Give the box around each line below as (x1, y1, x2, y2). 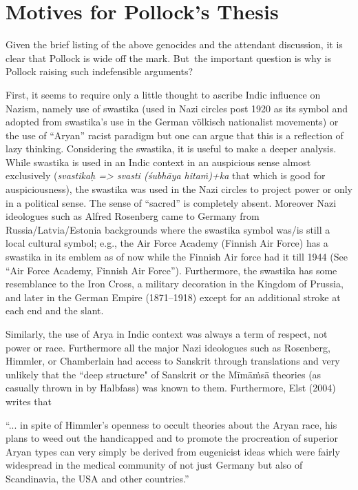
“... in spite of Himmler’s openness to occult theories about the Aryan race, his (6, 417, 337, 431)
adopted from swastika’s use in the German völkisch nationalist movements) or (6, 114, 339, 129)
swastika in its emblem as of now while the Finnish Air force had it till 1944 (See (6, 249, 348, 264)
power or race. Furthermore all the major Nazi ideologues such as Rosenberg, (6, 340, 330, 354)
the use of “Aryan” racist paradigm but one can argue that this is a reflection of (6, 127, 344, 142)
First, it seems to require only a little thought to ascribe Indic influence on (6, 87, 321, 101)
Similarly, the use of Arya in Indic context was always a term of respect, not (6, 327, 328, 340)
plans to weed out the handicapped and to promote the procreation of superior (6, 431, 338, 445)
